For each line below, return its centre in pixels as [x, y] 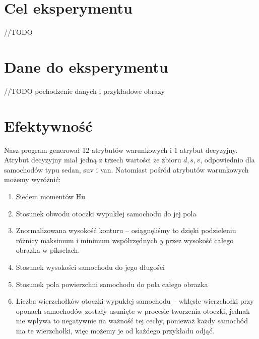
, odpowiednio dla [228, 160]
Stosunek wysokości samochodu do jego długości [90, 267]
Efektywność [48, 125]
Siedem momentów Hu [51, 196]
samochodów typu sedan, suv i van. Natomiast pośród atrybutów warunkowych [126, 169]
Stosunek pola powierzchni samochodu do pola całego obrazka [112, 284]
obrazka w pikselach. [48, 250]
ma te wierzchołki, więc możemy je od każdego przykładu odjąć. [115, 330]
